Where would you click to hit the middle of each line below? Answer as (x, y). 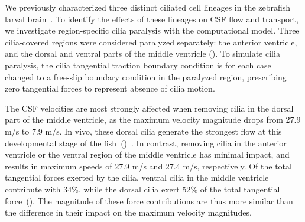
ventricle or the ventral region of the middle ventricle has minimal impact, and (147, 154)
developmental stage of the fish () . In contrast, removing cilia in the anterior (146, 143)
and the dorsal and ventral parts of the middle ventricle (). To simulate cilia (142, 53)
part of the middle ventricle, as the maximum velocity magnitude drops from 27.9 (153, 120)
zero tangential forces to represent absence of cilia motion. (110, 88)
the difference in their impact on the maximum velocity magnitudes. (128, 212)
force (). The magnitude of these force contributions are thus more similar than (149, 200)
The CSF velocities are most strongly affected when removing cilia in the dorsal (149, 108)
